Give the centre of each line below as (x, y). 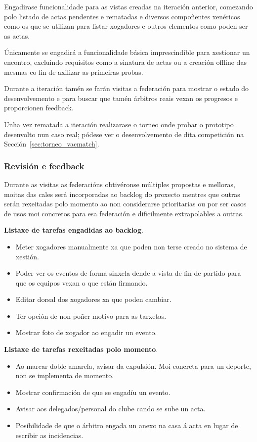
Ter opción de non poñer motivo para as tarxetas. (91, 316)
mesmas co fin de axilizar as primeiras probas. (74, 72)
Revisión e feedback (44, 166)
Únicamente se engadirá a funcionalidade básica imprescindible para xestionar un (127, 52)
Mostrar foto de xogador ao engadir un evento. (86, 332)
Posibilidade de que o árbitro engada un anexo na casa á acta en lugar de (127, 425)
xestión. (27, 256)
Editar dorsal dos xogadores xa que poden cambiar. (93, 299)
